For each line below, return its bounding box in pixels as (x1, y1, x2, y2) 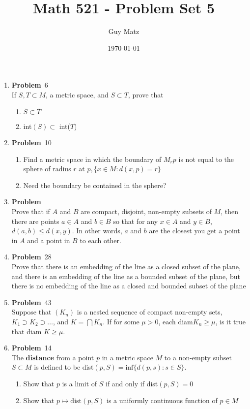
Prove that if (11, 206, 50, 217)
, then (221, 206, 238, 217)
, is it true (215, 316, 246, 326)
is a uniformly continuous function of (107, 395, 218, 405)
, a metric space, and (46, 89, 109, 99)
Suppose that (11, 307, 52, 317)
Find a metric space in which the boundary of (23, 154, 162, 164)
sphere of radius (23, 163, 71, 174)
